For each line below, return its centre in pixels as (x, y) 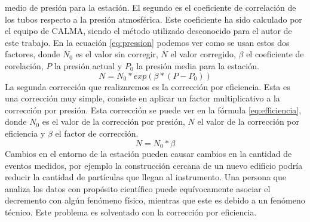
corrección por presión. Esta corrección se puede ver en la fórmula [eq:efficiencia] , (153, 110)
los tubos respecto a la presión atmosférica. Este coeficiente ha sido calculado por (154, 19)
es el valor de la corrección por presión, (113, 121)
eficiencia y (25, 133)
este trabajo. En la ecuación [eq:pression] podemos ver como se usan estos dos (147, 42)
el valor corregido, (203, 54)
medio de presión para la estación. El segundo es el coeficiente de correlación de (151, 7)
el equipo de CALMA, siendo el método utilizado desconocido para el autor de (148, 31)
